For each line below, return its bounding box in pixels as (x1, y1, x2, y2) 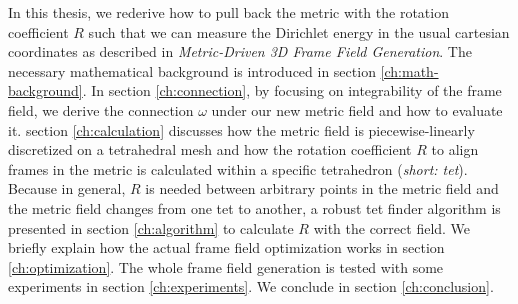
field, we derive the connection (8, 99, 194, 120)
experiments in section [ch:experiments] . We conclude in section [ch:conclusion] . (8, 276, 494, 297)
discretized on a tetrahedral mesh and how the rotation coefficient (8, 139, 412, 160)
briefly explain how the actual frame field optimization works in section (8, 237, 445, 258)
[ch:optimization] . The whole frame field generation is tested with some (8, 256, 444, 277)
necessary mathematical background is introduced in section (8, 60, 376, 81)
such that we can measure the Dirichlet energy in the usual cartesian (88, 21, 510, 42)
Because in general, (8, 178, 126, 199)
